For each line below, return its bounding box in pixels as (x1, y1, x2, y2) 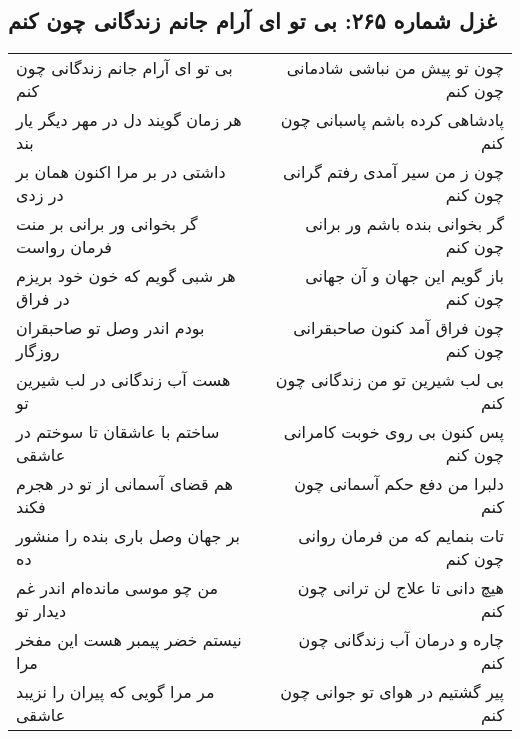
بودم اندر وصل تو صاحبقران (16, 316, 205, 340)
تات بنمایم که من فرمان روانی (298, 524, 504, 548)
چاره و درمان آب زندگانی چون (298, 628, 504, 652)
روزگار (16, 339, 60, 363)
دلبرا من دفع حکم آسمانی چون (294, 472, 504, 496)
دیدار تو (16, 599, 67, 623)
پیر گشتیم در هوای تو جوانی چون (280, 680, 504, 704)
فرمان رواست (16, 235, 113, 259)
